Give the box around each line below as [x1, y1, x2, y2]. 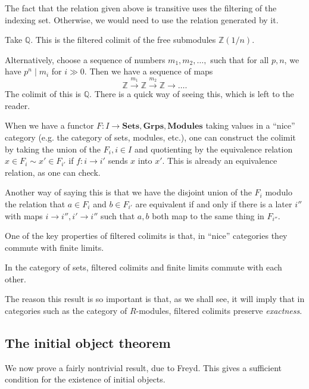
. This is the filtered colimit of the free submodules [30, 33, 216, 46]
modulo [265, 186, 292, 198]
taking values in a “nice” [205, 119, 295, 132]
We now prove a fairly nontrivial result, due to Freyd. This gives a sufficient [5, 361, 282, 374]
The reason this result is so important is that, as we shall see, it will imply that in [5, 292, 305, 305]
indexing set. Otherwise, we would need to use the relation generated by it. [5, 13, 279, 26]
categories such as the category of [5, 304, 127, 317]
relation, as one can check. [5, 166, 101, 178]
